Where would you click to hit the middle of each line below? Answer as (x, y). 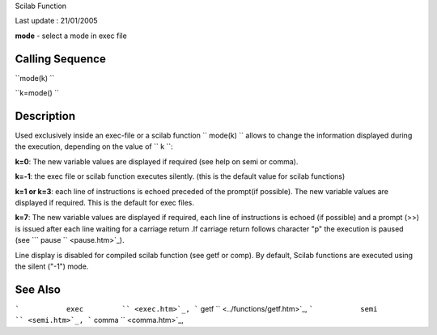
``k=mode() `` (37, 93)
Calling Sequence (61, 59)
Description (45, 116)
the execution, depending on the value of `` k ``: (94, 146)
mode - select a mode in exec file (71, 36)
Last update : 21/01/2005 (56, 21)
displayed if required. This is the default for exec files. (104, 202)
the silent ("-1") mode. (52, 266)
